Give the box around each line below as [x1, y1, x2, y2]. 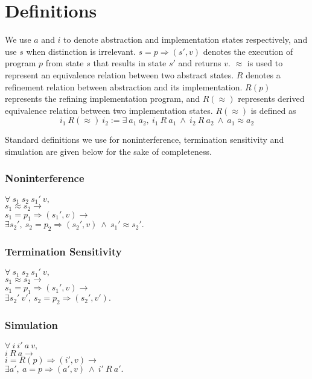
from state [45, 57, 84, 69]
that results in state [93, 57, 167, 69]
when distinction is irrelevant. [26, 45, 136, 57]
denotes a [246, 68, 281, 81]
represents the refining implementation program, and [5, 92, 200, 105]
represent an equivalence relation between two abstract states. [5, 68, 234, 81]
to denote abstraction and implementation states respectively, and [63, 33, 308, 46]
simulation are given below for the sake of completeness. [5, 145, 212, 157]
